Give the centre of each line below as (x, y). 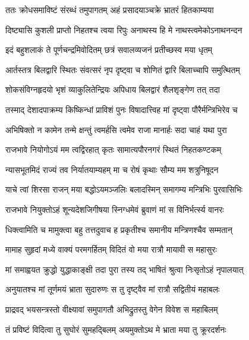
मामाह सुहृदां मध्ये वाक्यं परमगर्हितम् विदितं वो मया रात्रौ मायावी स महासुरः (111, 249)
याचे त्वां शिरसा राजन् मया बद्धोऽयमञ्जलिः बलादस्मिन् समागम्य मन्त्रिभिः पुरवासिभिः (124, 189)
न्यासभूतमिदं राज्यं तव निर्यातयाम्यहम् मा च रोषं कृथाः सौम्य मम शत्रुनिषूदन (112, 169)
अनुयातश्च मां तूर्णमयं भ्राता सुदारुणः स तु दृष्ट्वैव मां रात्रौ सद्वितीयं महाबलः (113, 289)
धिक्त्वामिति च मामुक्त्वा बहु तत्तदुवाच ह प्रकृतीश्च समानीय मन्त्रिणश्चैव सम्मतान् (119, 229)
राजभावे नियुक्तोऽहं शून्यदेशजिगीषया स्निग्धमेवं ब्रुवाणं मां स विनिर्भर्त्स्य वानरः (115, 209)
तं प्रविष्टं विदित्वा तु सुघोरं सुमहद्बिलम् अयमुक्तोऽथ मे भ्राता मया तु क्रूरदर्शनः (116, 329)
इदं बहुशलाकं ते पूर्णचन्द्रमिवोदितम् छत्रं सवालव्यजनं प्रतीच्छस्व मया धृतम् (109, 50)
